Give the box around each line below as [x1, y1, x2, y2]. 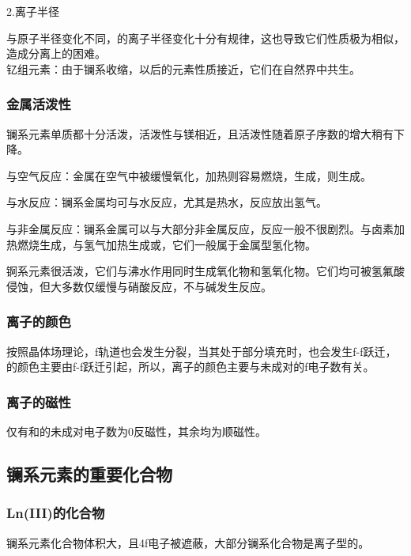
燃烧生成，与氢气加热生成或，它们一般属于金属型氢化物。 [17, 236, 316, 252]
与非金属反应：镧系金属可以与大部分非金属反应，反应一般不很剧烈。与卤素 [6, 220, 394, 236]
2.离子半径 [6, 3, 59, 19]
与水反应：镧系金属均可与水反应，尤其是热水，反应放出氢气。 [6, 194, 327, 210]
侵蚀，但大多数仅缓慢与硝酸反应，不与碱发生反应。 [6, 278, 272, 294]
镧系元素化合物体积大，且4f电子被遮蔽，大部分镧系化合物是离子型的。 [6, 534, 370, 550]
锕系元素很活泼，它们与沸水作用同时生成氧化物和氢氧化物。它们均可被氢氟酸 [6, 263, 405, 279]
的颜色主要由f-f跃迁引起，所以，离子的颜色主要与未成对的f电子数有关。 [6, 358, 375, 375]
